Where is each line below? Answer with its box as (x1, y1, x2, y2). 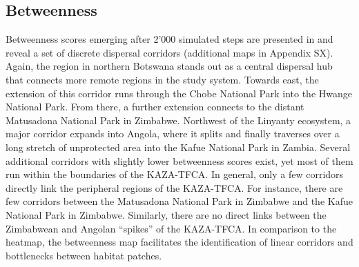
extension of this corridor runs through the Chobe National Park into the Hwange (6, 86, 352, 100)
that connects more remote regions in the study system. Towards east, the (6, 72, 319, 86)
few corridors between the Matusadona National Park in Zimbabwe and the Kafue (6, 194, 353, 208)
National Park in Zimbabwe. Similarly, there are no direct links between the (6, 207, 327, 221)
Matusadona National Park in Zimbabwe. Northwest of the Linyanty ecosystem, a (6, 112, 351, 127)
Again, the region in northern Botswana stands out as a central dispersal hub (6, 59, 333, 73)
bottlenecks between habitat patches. (6, 248, 162, 262)
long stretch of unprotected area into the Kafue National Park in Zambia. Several (6, 139, 351, 154)
